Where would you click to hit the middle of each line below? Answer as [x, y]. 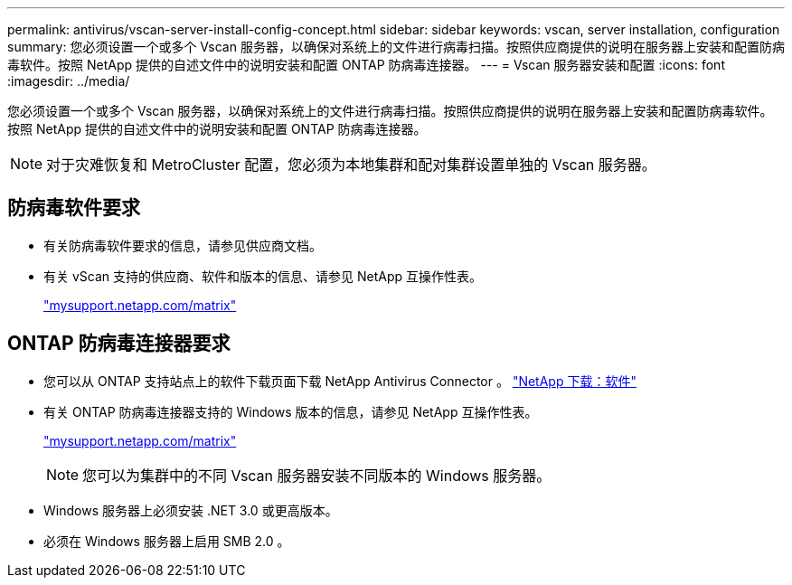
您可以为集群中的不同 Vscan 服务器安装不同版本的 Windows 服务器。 [317, 475]
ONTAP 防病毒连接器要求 [119, 344]
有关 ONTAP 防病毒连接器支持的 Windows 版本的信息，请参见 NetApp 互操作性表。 [291, 411]
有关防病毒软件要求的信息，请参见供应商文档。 [183, 245]
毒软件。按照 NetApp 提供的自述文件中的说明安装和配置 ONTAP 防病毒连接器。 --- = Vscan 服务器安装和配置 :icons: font [366, 65]
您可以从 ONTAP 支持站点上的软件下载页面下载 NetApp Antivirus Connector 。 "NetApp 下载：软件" [340, 381]
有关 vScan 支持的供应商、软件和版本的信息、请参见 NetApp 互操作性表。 [263, 276]
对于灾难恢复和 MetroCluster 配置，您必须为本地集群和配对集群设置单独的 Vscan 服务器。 [351, 165]
